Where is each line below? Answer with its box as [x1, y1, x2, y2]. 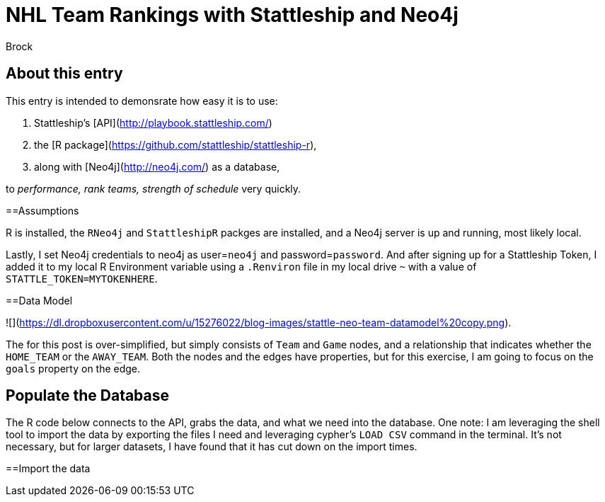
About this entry [6, 64, 123, 83]
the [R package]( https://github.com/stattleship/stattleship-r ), [34, 138, 317, 151]
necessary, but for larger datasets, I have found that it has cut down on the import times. [6, 440, 417, 453]
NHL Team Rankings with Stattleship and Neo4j [6, 3, 459, 27]
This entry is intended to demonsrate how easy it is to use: [6, 94, 278, 107]
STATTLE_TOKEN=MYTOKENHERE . [6, 272, 158, 285]
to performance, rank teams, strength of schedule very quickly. [6, 182, 301, 195]
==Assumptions [6, 204, 79, 217]
